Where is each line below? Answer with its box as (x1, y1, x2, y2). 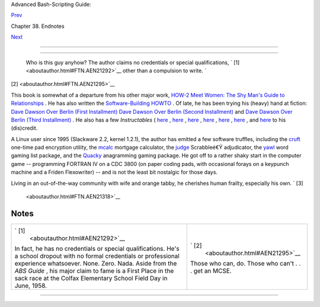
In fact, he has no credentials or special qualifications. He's (14, 244, 180, 252)
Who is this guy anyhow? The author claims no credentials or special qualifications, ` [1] (25, 59, 240, 66)
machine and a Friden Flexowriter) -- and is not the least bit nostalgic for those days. (11, 169, 218, 176)
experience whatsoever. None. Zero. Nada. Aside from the (14, 259, 177, 267)
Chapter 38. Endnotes (11, 23, 65, 30)
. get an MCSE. (190, 267, 232, 275)
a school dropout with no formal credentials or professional (14, 252, 180, 260)
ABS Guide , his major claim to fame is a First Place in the (14, 267, 174, 275)
